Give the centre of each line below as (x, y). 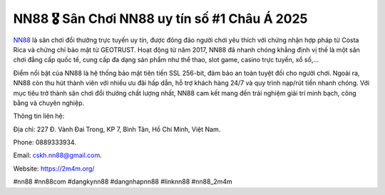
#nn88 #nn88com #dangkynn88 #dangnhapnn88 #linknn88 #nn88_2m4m (123, 181)
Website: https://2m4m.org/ (54, 169)
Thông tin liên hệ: (39, 116)
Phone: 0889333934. (45, 142)
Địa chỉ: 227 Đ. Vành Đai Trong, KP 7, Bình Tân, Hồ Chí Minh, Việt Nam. (117, 129)
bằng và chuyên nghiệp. (49, 103)
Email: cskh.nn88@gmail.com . (58, 155)
